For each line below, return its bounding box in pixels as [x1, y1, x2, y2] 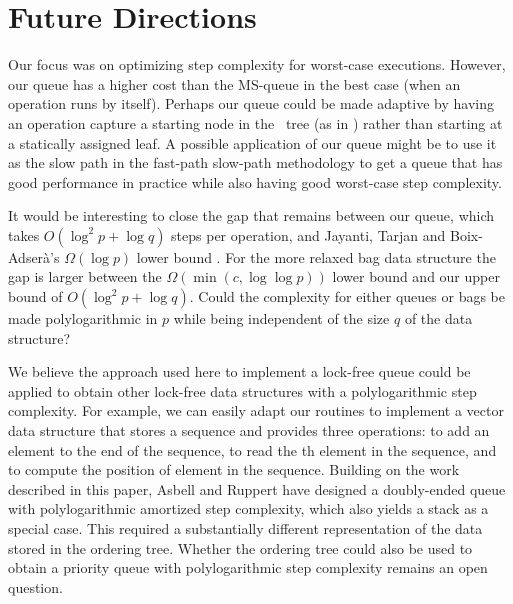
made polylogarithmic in [8, 308, 158, 329]
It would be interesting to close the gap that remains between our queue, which [8, 205, 495, 226]
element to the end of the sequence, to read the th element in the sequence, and [8, 439, 497, 460]
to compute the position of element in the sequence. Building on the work [8, 459, 460, 480]
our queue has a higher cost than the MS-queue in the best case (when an [8, 73, 461, 94]
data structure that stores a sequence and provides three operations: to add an [8, 420, 490, 441]
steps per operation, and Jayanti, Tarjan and [171, 224, 446, 245]
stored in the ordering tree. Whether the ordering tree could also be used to [8, 537, 473, 558]
